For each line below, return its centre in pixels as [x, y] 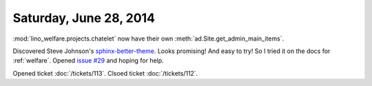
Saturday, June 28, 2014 [84, 18]
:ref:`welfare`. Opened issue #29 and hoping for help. [89, 61]
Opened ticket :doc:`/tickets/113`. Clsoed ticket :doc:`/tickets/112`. [105, 73]
